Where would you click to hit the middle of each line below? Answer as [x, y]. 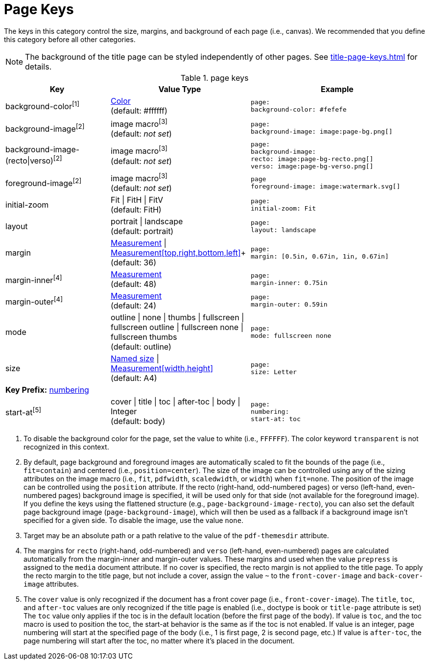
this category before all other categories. [70, 39]
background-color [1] [43, 106]
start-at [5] [24, 412]
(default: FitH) [136, 210]
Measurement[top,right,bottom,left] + [179, 253]
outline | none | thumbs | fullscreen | [178, 318]
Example [337, 89]
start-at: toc [275, 419]
